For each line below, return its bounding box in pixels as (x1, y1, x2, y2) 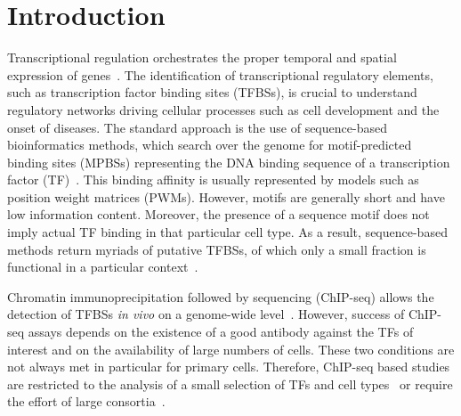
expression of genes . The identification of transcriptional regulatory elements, (7, 65, 433, 84)
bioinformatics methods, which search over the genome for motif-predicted (7, 135, 412, 154)
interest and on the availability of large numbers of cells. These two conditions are (7, 339, 455, 358)
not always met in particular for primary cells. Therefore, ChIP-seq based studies (7, 357, 450, 376)
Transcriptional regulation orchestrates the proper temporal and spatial (7, 48, 397, 67)
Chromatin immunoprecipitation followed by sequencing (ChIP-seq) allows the (7, 287, 434, 306)
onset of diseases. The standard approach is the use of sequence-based (7, 118, 387, 136)
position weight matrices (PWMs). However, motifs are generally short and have (7, 187, 445, 206)
